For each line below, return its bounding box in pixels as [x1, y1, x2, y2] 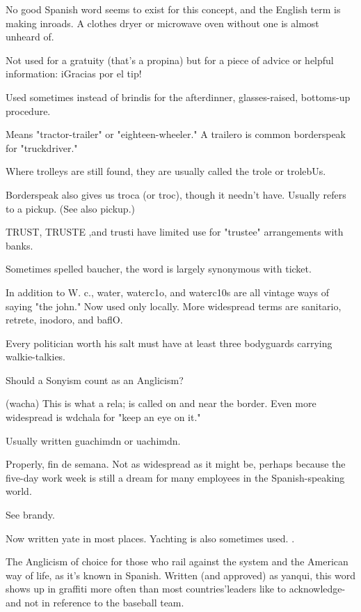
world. [6, 484, 32, 498]
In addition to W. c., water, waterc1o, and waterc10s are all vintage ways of [6, 284, 329, 299]
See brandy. [6, 507, 55, 522]
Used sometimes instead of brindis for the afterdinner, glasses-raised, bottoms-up [6, 89, 351, 104]
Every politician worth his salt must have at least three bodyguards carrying [6, 335, 332, 350]
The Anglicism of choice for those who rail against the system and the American [6, 554, 348, 569]
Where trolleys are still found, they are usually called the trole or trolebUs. [6, 164, 326, 178]
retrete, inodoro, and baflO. [6, 312, 123, 327]
